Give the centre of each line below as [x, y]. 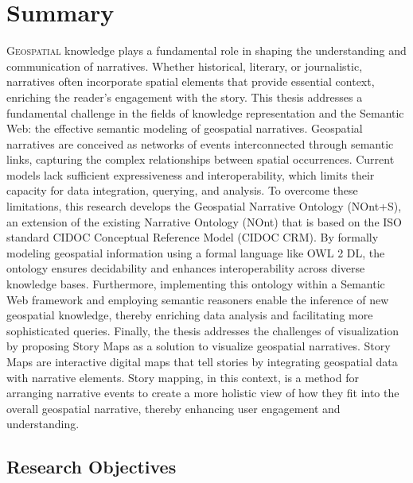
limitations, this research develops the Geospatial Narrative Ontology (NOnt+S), [204, 206]
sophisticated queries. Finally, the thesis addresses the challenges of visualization [203, 330]
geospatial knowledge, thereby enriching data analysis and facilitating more [190, 315]
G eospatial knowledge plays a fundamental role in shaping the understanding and [206, 50]
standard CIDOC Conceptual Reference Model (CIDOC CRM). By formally [193, 237]
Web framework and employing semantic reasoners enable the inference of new [198, 299]
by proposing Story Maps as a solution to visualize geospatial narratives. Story [199, 346]
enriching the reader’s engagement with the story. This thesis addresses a [185, 97]
